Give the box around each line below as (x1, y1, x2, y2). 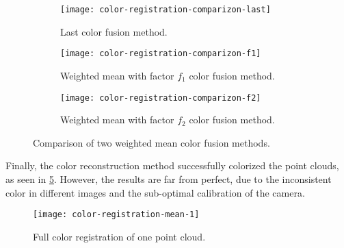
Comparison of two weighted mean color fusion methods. (33, 135, 270, 149)
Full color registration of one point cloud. (33, 229, 206, 243)
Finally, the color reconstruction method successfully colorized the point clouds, (5, 158, 339, 173)
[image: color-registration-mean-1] (33, 210, 200, 220)
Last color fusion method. (60, 24, 168, 38)
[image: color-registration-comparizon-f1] (60, 49, 261, 59)
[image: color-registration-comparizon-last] (60, 5, 271, 14)
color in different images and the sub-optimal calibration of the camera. (5, 185, 305, 199)
